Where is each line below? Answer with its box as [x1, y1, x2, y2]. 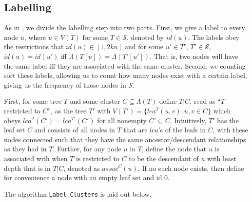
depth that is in [4, 163, 51, 173]
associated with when [4, 153, 68, 163]
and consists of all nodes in [34, 125, 115, 135]
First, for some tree [4, 96, 61, 106]
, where [24, 32, 46, 42]
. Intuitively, [170, 115, 207, 125]
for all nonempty [97, 115, 147, 125]
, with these [213, 125, 248, 135]
